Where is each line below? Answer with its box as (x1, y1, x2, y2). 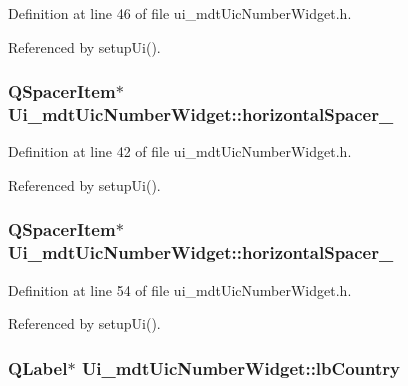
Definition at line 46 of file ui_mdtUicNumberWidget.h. (8, 3, 352, 23)
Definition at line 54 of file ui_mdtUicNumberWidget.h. (8, 279, 352, 300)
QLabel (8, 355, 68, 380)
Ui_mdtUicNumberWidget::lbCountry (81, 355, 400, 380)
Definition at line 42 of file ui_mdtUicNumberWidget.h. (8, 141, 352, 162)
